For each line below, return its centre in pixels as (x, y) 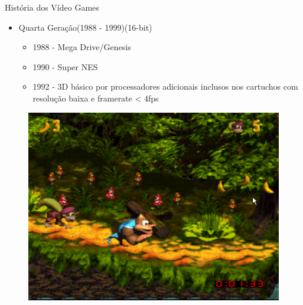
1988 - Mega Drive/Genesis (82, 47)
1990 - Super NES (65, 66)
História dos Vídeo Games (52, 7)
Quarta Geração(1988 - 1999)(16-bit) (85, 27)
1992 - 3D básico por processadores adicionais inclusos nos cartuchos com (165, 86)
